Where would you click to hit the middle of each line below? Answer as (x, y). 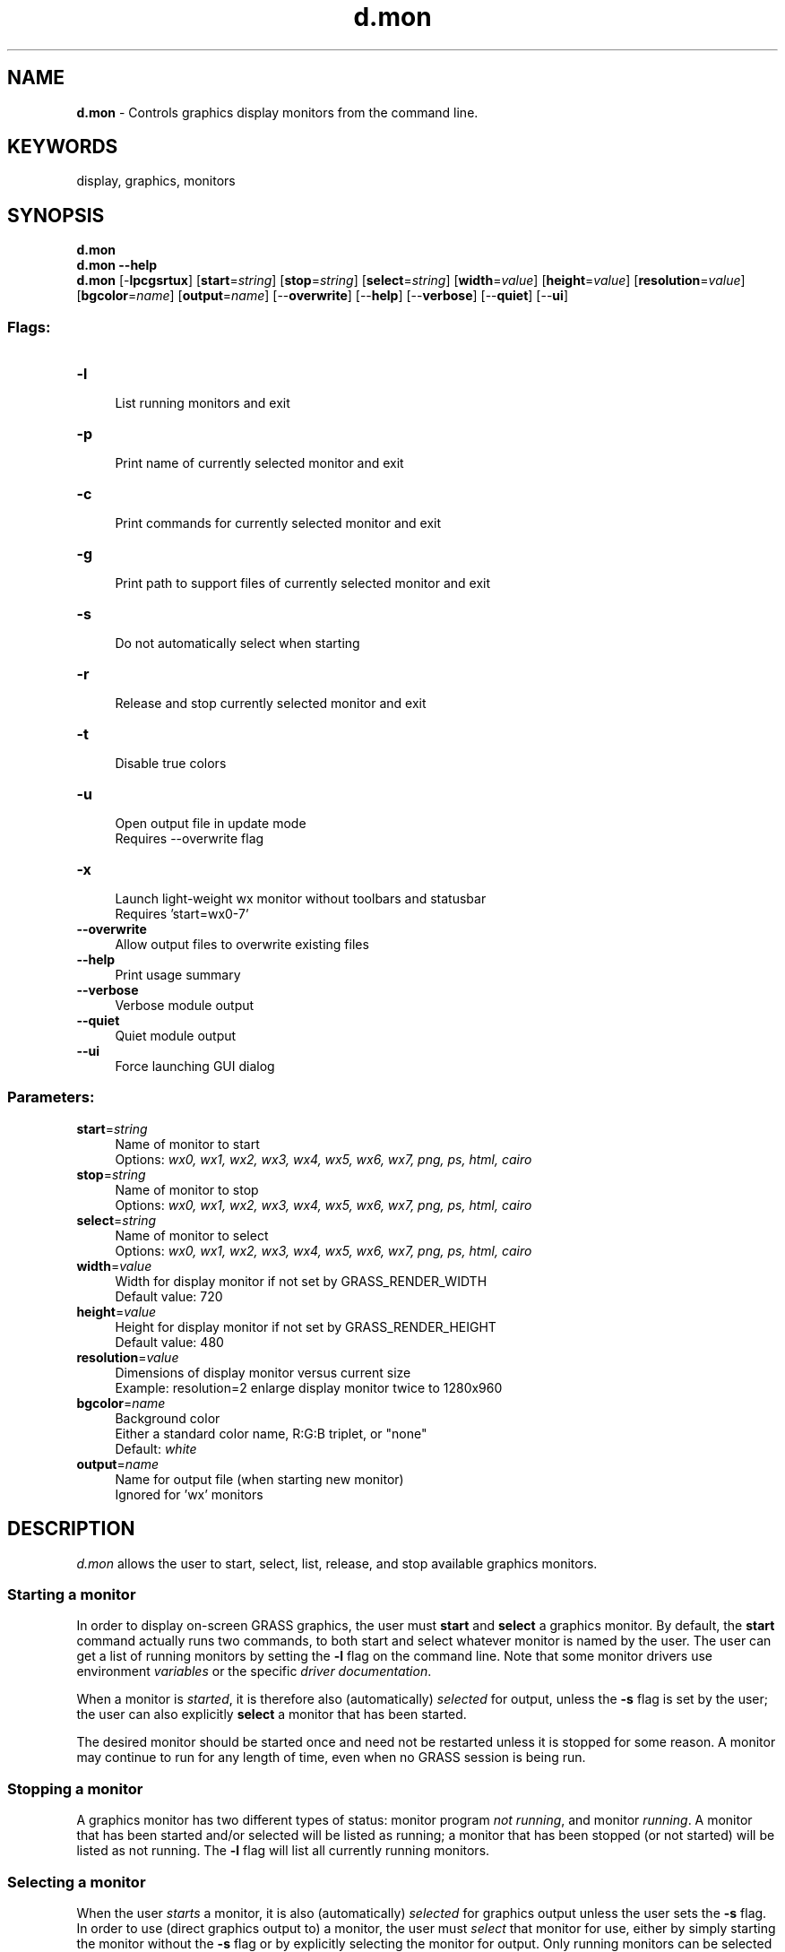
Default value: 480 (169, 1342)
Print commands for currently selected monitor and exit (278, 523)
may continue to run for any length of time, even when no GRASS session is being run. (331, 1758)
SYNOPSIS (56, 215)
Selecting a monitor (77, 1882)
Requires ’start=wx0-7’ (182, 914)
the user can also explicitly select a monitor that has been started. (272, 1714)
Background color (168, 1418)
